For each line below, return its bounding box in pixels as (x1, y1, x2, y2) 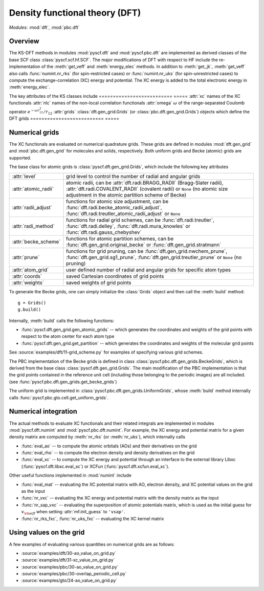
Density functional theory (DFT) (9, 7, 141, 18)
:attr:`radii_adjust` (12, 204, 52, 211)
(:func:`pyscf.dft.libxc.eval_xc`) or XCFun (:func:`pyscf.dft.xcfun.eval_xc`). (21, 463, 170, 469)
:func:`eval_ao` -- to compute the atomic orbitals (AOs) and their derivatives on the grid (21, 443, 197, 449)
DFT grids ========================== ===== (9, 115, 119, 122)
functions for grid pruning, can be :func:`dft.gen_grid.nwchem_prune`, (66, 247, 227, 254)
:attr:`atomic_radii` (12, 185, 54, 192)
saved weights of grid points (66, 279, 132, 286)
